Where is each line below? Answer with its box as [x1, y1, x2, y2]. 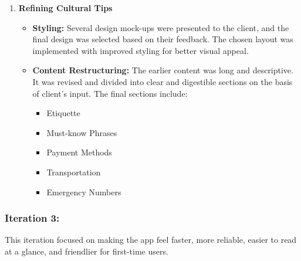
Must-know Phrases [46, 126, 117, 138]
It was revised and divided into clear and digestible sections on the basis [32, 75, 293, 87]
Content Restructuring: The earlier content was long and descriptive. [32, 64, 293, 76]
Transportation [46, 165, 101, 178]
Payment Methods [46, 146, 112, 158]
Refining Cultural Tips [18, 2, 113, 13]
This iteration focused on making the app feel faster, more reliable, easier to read [5, 233, 297, 246]
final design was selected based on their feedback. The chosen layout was [32, 33, 293, 45]
